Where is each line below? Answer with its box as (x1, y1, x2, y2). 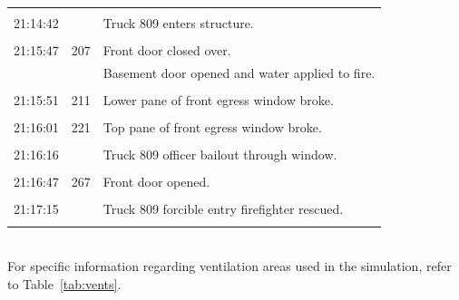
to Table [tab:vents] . (7, 274, 122, 293)
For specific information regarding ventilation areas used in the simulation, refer (7, 256, 452, 276)
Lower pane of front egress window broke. (103, 91, 334, 110)
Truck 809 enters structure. (103, 14, 254, 32)
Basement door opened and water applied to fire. (103, 63, 376, 82)
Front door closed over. (103, 41, 231, 60)
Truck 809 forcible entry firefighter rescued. (103, 199, 344, 218)
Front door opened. (103, 172, 210, 191)
